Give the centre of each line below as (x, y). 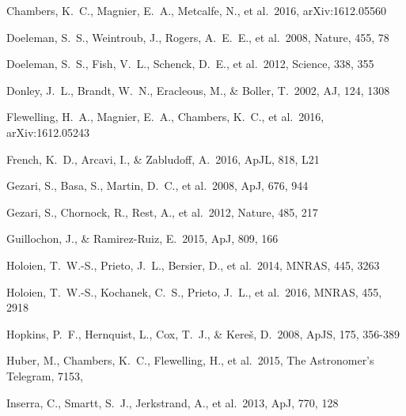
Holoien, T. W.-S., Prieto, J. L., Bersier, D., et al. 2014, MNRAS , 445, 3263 (193, 265)
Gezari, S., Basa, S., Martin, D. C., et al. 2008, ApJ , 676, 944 (157, 185)
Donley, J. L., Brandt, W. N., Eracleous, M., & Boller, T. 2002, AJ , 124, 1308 (198, 90)
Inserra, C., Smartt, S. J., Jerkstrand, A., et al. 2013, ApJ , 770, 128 (173, 402)
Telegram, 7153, (45, 375)
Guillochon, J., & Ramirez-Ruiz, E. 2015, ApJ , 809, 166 (142, 238)
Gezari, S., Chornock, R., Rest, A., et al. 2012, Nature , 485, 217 (162, 212)
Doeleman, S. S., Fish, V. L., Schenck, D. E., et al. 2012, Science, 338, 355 (190, 64)
